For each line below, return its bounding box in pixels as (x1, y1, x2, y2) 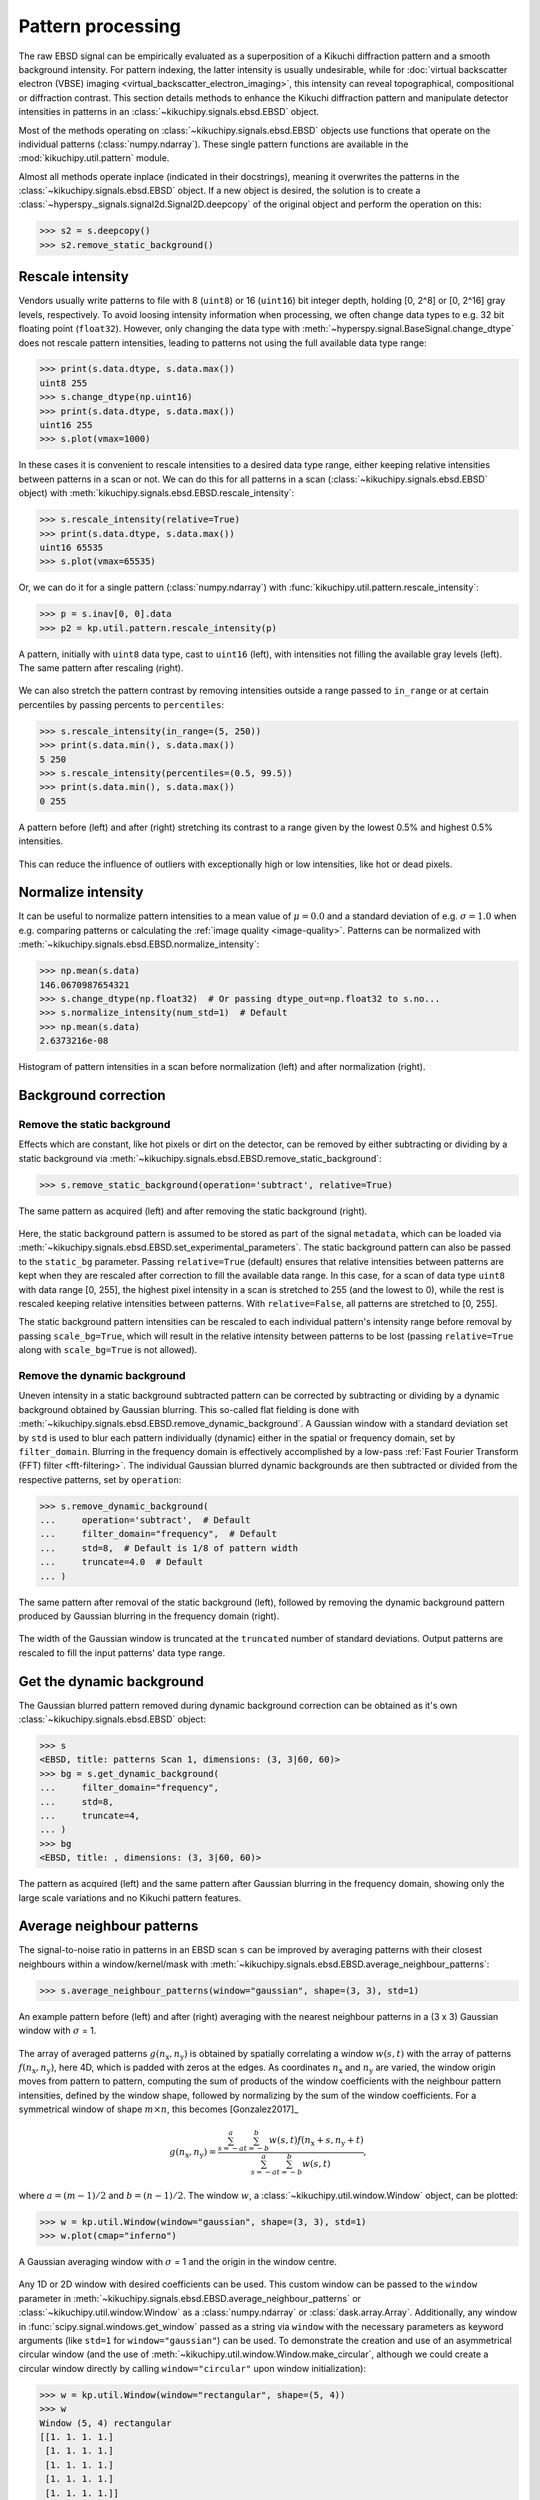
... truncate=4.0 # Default (39, 1556, 204, 1568)
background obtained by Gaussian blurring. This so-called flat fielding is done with (18, 1403, 360, 1415)
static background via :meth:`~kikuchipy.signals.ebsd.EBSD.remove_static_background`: (18, 1152, 382, 1164)
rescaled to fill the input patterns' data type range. (18, 1646, 226, 1659)
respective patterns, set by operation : (18, 1473, 182, 1485)
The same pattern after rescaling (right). (18, 662, 184, 674)
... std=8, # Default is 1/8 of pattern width (39, 1542, 299, 1554)
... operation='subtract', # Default (39, 1515, 251, 1526)
